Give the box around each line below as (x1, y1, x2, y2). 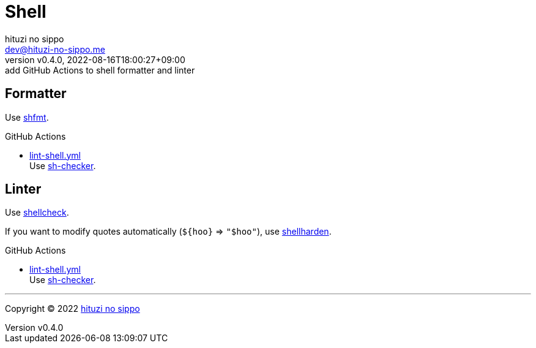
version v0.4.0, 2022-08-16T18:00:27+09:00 (5, 54, 185, 65)
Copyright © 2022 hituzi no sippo (5, 303, 140, 314)
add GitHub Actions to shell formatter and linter (5, 64, 195, 75)
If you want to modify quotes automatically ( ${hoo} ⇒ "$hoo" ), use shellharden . (5, 226, 332, 237)
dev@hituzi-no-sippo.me (5, 43, 105, 55)
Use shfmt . (5, 112, 49, 123)
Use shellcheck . (5, 207, 69, 218)
